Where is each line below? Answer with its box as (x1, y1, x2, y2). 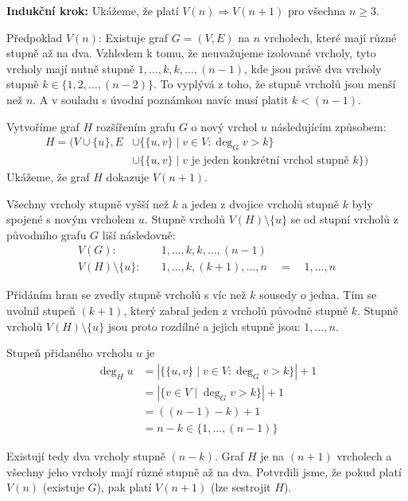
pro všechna (287, 2, 346, 18)
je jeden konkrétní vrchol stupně (191, 155, 349, 166)
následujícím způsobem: (270, 118, 387, 134)
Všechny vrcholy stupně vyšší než (6, 195, 169, 212)
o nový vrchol (191, 118, 258, 134)
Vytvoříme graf (6, 118, 80, 134)
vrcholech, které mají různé (263, 29, 397, 45)
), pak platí (96, 479, 152, 495)
